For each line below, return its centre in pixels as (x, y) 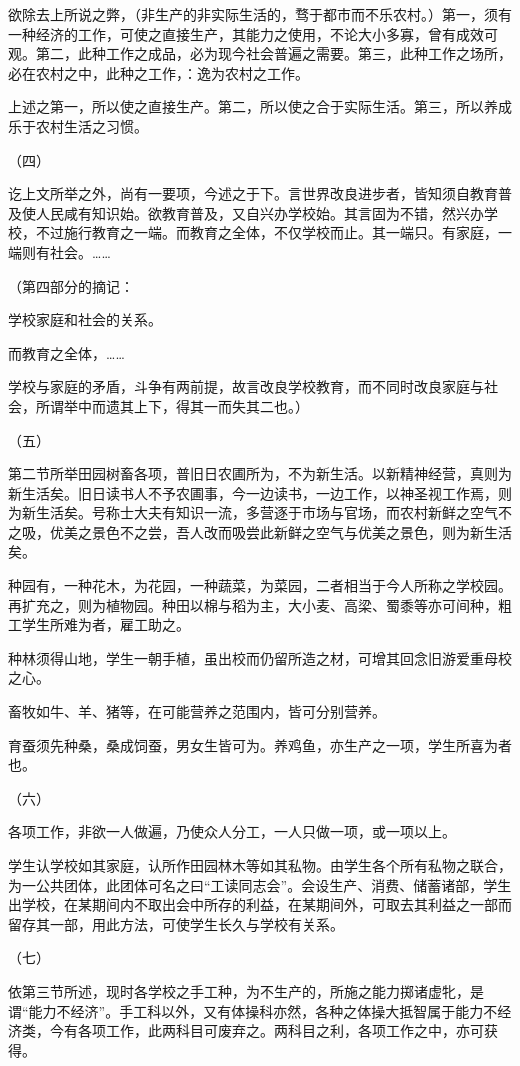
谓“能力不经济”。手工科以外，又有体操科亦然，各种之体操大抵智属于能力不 (253, 1010)
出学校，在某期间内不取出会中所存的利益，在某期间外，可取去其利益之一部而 (260, 904)
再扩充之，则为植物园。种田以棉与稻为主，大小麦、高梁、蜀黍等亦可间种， (253, 604)
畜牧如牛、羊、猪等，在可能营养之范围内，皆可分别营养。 (197, 711)
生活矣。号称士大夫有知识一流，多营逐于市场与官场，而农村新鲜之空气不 (273, 512)
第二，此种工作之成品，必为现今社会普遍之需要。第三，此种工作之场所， (273, 53)
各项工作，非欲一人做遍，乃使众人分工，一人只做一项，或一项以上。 (232, 831)
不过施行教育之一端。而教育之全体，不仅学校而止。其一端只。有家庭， (266, 232)
